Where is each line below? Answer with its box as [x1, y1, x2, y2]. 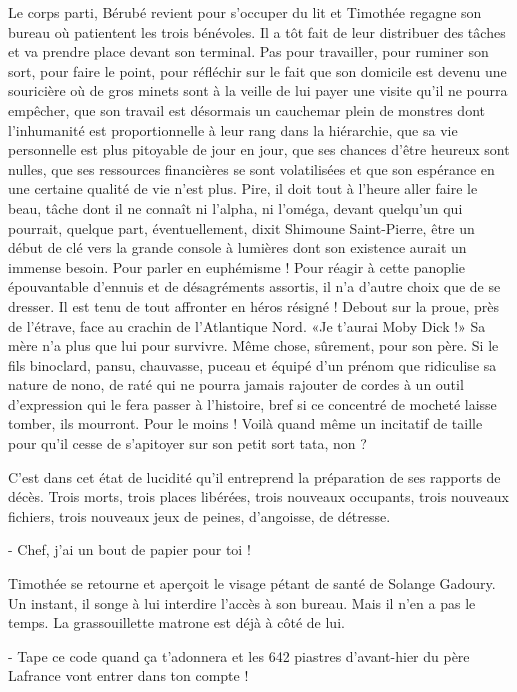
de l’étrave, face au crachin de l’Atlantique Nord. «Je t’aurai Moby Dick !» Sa [8, 315, 486, 336]
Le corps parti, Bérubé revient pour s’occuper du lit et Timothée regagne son [8, 2, 482, 22]
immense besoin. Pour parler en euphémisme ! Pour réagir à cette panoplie [8, 256, 466, 277]
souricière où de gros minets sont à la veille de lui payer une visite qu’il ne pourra [8, 80, 508, 101]
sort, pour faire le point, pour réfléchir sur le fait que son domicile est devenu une [8, 60, 507, 81]
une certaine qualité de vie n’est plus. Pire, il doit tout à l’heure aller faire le [8, 178, 478, 199]
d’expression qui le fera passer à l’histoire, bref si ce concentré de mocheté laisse [8, 393, 497, 414]
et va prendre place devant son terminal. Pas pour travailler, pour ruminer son [8, 41, 489, 62]
